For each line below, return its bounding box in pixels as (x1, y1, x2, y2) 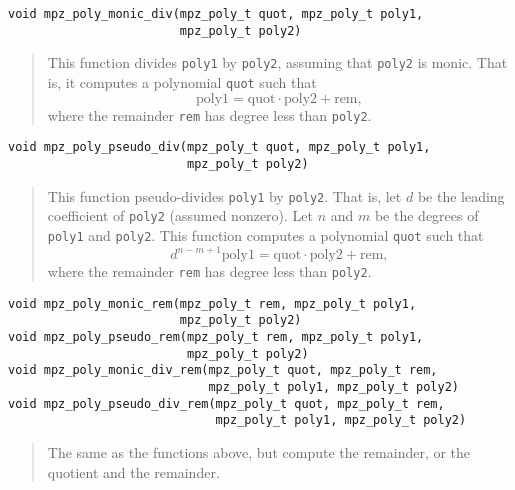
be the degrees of (374, 205, 479, 226)
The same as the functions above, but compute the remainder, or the (47, 441, 471, 462)
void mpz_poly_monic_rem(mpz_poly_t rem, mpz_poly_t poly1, (8, 296, 417, 311)
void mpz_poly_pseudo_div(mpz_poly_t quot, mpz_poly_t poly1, (8, 140, 431, 155)
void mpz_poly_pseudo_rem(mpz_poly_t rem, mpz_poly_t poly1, (8, 330, 424, 345)
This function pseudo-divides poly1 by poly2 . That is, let (47, 185, 402, 206)
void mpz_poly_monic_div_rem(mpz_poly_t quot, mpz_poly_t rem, (8, 363, 438, 378)
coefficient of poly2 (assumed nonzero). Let (47, 205, 314, 226)
